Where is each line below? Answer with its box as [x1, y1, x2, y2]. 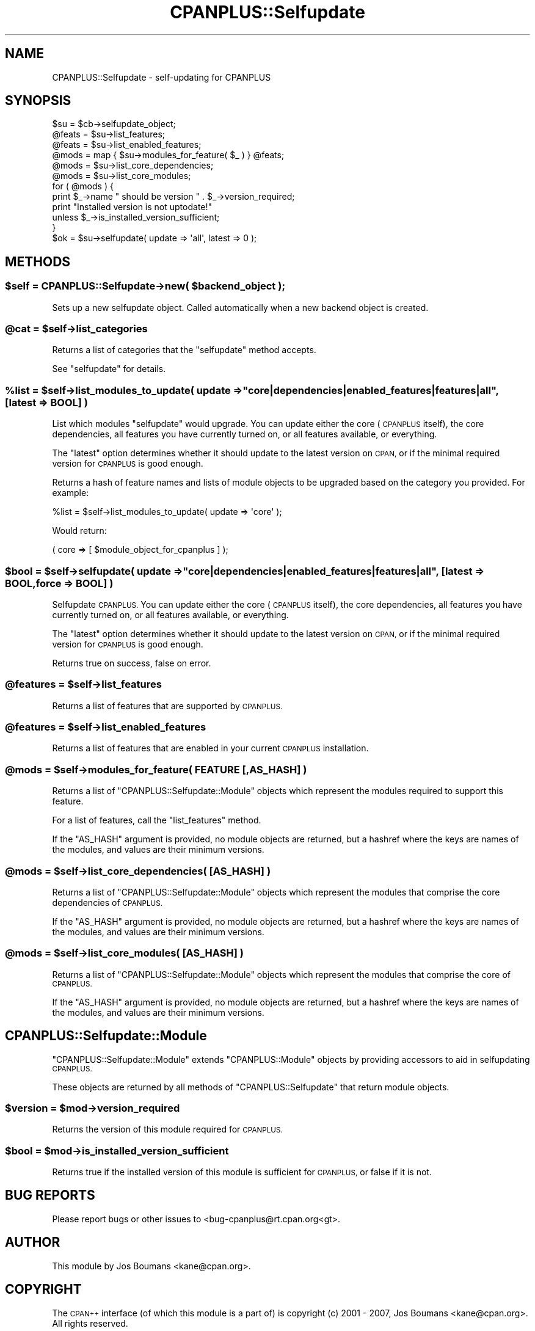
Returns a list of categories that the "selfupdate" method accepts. [52, 345, 316, 356]
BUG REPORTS [5, 1187, 95, 1203]
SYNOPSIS [5, 93, 71, 109]
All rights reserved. [52, 1318, 128, 1329]
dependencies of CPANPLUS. [52, 897, 163, 908]
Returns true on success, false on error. [52, 657, 211, 668]
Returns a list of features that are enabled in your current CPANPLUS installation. [52, 743, 369, 754]
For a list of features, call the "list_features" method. [52, 815, 261, 826]
